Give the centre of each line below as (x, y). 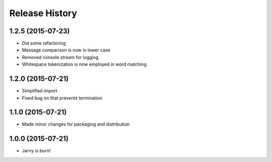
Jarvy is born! (36, 151)
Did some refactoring (44, 43)
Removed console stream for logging (60, 57)
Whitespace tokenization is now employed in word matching (84, 64)
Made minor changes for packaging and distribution (76, 124)
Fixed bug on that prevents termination (62, 98)
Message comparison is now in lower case (66, 50)
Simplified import (40, 91)
